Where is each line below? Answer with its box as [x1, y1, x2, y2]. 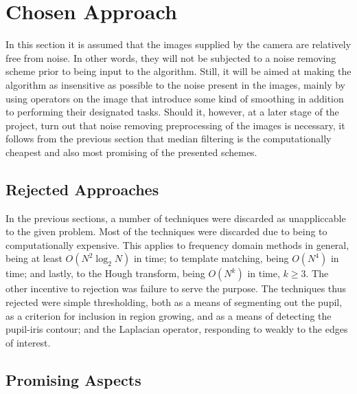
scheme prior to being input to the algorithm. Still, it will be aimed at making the [5, 64, 352, 78]
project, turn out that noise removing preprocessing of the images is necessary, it [5, 118, 345, 132]
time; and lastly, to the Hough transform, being [5, 266, 205, 281]
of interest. [5, 335, 51, 349]
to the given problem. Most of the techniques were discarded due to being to [5, 224, 327, 239]
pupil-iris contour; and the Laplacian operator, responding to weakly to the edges [5, 322, 348, 336]
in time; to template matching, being [133, 251, 289, 265]
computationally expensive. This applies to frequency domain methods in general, [5, 237, 349, 252]
